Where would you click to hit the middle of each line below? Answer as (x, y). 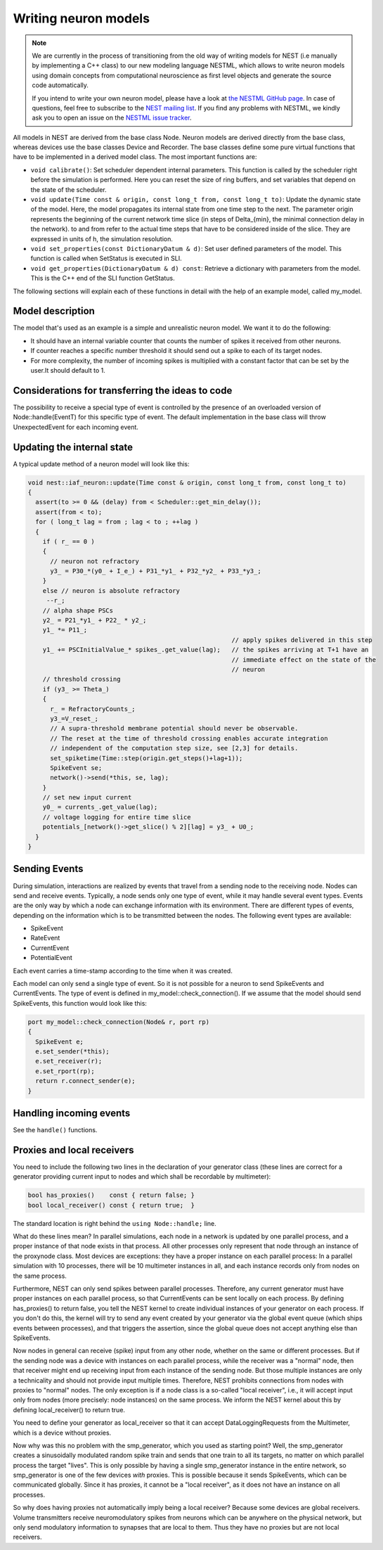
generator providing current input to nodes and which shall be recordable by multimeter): (142, 1177)
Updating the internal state (73, 447)
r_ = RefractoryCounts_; (93, 709)
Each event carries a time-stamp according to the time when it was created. (123, 971)
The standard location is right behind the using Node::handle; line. (115, 1223)
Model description (54, 311)
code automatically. (60, 85)
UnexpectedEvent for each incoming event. (76, 427)
